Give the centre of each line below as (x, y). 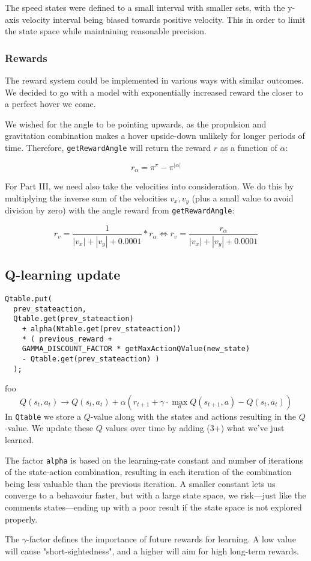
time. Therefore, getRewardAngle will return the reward (108, 147)
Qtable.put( (29, 299)
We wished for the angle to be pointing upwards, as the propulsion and (136, 124)
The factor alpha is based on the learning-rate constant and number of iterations (154, 460)
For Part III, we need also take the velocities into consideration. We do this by (149, 186)
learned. (20, 440)
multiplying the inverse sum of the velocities (86, 198)
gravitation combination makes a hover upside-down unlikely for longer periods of (155, 136)
